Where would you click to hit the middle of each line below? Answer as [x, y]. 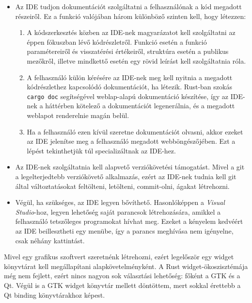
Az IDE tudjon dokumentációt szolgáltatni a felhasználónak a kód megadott [128, 6]
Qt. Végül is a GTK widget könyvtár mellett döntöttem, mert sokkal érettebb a [122, 285]
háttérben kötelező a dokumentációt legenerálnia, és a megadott [140, 106]
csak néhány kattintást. [50, 240]
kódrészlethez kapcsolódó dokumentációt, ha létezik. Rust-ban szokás [129, 87]
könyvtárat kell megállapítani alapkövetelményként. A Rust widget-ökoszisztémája [126, 266]
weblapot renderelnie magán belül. [78, 115]
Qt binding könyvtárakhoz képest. [55, 295]
